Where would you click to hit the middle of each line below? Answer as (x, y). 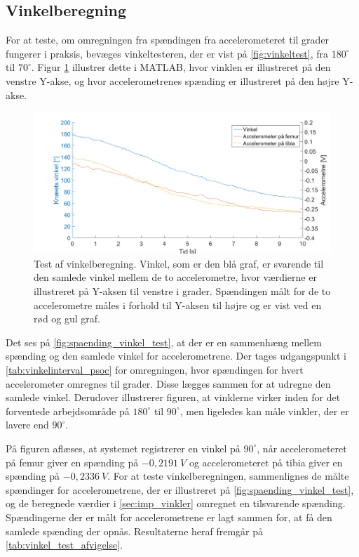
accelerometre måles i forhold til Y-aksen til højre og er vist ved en (178, 304)
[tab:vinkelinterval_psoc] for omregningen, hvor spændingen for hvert (155, 369)
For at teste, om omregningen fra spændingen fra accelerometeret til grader (168, 40)
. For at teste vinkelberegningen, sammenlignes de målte (228, 476)
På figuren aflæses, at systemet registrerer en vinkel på (123, 448)
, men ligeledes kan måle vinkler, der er (264, 411)
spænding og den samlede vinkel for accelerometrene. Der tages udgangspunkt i (176, 356)
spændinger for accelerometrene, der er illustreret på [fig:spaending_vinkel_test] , (180, 489)
